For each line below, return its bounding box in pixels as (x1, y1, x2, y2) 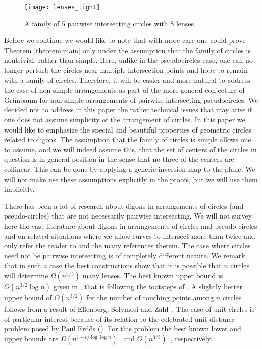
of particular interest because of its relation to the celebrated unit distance (4, 313, 235, 324)
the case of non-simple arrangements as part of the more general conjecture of (4, 84, 245, 95)
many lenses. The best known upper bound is (82, 270, 223, 280)
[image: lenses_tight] (24, 4, 100, 11)
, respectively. (170, 333, 213, 343)
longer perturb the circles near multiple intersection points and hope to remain (4, 65, 248, 75)
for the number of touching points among (86, 292, 214, 302)
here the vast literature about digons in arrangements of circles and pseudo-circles (4, 220, 257, 231)
